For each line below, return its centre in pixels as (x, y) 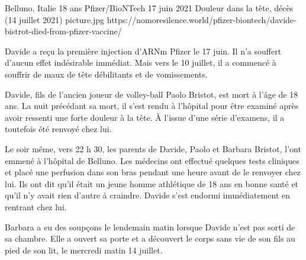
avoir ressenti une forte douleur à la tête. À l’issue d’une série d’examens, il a (145, 117)
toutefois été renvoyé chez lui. (58, 129)
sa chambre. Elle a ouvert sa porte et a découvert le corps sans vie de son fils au (150, 238)
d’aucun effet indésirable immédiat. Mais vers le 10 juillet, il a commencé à (141, 62)
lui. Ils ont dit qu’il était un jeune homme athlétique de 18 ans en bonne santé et (152, 183)
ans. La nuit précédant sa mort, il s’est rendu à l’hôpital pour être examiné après (152, 106)
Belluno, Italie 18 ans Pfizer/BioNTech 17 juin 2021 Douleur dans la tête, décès (149, 8)
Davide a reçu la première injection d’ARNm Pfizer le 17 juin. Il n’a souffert (143, 51)
